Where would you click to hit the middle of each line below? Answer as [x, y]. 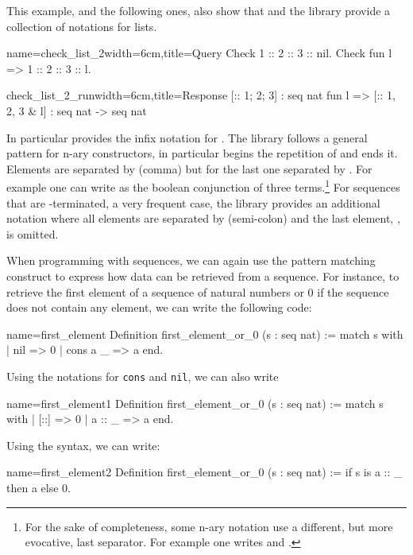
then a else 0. [39, 487]
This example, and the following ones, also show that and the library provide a [199, 10]
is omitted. [33, 233]
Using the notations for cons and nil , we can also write [143, 376]
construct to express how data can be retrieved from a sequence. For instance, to [203, 276]
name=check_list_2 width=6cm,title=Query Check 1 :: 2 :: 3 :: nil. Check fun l [199, 53]
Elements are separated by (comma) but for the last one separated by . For [189, 168]
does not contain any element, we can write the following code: [159, 307]
